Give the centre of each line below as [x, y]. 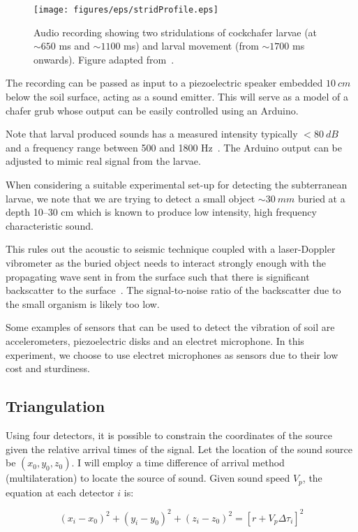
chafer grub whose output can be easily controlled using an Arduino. [152, 110]
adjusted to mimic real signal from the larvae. [103, 161]
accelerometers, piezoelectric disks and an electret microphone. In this [155, 340]
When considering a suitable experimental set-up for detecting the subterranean [177, 184]
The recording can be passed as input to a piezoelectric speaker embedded [164, 83]
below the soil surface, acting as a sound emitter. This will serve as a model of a [177, 97]
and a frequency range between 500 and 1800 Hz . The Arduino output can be [174, 147]
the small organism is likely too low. [83, 303]
